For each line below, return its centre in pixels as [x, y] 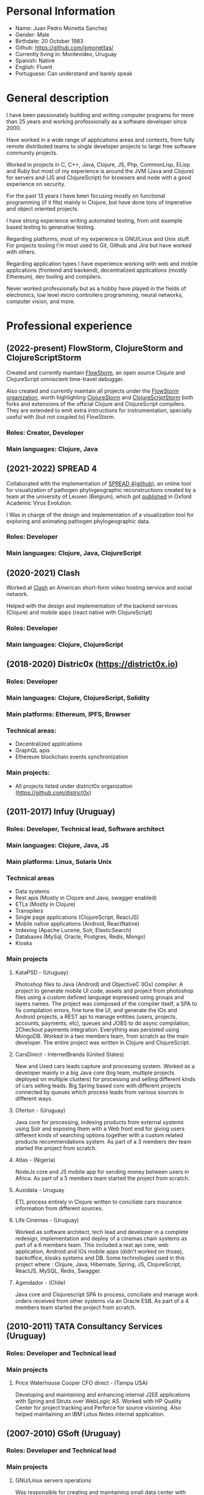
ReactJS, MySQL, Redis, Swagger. [58, 1271]
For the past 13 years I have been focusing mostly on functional [86, 196]
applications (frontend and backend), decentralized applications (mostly [97, 270]
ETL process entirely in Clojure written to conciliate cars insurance [98, 1202]
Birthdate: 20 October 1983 [49, 41]
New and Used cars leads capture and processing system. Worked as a [105, 1066]
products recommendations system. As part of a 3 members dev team [103, 1141]
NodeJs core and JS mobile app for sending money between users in [102, 1171]
